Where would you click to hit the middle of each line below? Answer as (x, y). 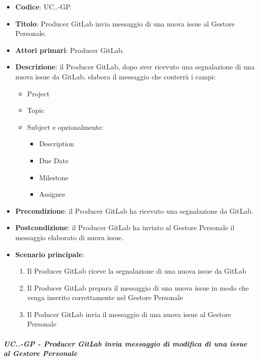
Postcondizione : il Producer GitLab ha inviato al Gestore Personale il (125, 227)
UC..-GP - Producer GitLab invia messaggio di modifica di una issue (125, 343)
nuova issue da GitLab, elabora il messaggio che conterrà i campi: (116, 76)
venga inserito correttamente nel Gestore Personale (105, 297)
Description (57, 144)
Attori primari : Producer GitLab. (70, 50)
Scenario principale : (50, 254)
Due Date (54, 160)
